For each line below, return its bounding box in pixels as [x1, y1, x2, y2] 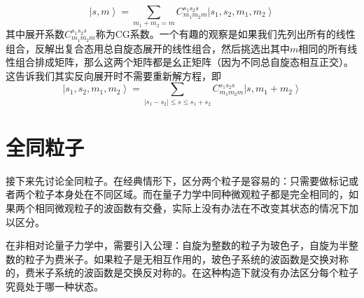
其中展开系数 [6, 26, 64, 41]
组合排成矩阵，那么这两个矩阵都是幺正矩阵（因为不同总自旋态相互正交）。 [15, 55, 353, 69]
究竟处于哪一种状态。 [6, 279, 104, 294]
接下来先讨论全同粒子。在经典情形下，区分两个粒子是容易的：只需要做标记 [6, 173, 349, 187]
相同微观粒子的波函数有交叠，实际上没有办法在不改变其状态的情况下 [34, 201, 349, 215]
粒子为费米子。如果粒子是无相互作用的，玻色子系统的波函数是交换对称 [24, 251, 349, 266]
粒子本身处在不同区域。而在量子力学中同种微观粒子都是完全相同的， [34, 187, 349, 201]
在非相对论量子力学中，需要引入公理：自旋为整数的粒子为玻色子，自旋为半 [6, 238, 349, 253]
